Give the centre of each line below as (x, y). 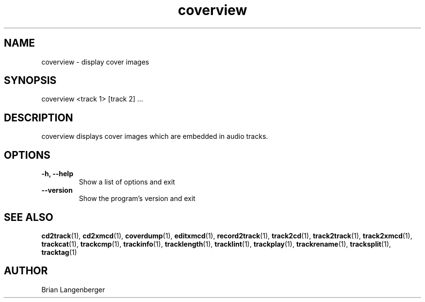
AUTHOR (26, 271)
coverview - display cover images (95, 62)
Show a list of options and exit (127, 182)
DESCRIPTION (39, 117)
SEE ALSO (29, 217)
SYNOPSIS (30, 81)
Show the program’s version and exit (137, 199)
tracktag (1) (59, 252)
